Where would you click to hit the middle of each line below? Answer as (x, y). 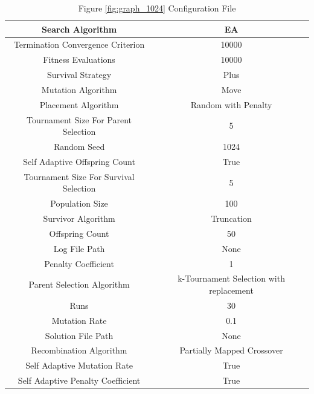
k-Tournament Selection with (231, 278)
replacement (231, 290)
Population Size (79, 203)
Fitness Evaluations (79, 60)
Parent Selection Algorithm (79, 284)
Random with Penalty (231, 104)
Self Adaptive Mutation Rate (79, 365)
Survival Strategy (79, 75)
